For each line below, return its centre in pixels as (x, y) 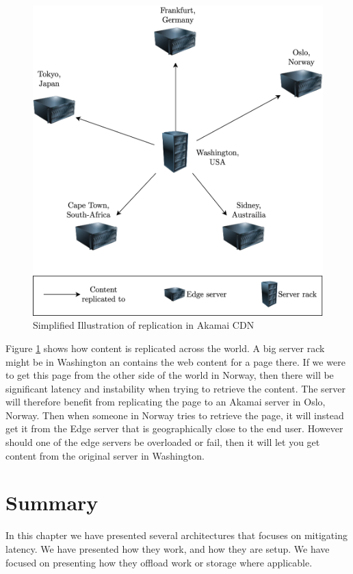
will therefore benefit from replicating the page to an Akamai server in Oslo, (166, 402)
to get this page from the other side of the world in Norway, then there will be (170, 375)
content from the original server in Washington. (105, 455)
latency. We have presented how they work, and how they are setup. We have (168, 548)
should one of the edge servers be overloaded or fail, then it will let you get (163, 442)
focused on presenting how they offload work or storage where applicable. (159, 562)
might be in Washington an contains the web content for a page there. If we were (175, 361)
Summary (52, 502)
